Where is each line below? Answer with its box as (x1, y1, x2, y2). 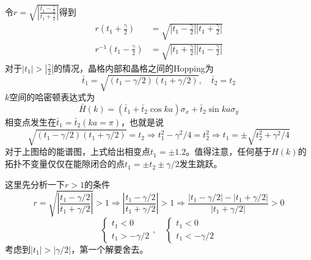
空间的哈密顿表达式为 (9, 91, 95, 103)
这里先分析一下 (5, 177, 65, 190)
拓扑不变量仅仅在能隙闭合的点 (5, 157, 125, 170)
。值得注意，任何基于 (186, 145, 272, 158)
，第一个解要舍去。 (71, 242, 148, 255)
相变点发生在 (5, 115, 56, 128)
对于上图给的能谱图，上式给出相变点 (5, 145, 150, 158)
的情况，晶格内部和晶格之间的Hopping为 (54, 61, 214, 74)
